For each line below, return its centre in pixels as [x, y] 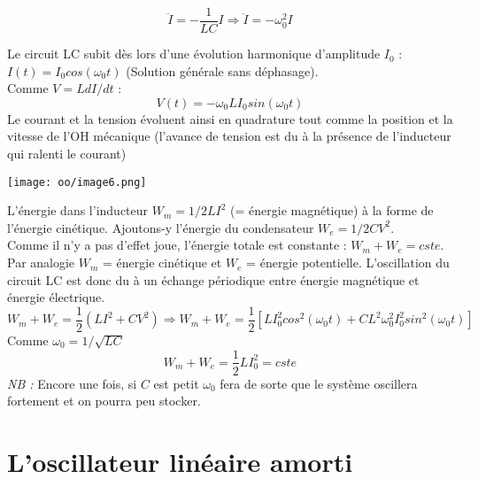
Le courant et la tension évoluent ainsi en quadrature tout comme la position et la [230, 118]
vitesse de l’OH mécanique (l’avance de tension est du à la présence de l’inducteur [229, 136]
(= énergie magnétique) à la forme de [332, 210]
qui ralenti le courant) [67, 154]
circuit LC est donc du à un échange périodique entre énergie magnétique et [213, 279]
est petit [176, 383]
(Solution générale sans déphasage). [222, 70]
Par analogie [41, 263]
